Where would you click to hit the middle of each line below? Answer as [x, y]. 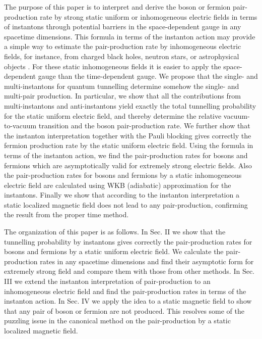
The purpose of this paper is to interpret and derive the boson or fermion [117, 7]
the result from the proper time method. [67, 214]
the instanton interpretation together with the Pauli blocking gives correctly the [128, 135]
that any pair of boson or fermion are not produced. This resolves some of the [124, 310]
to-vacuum [20, 126]
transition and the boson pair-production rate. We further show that [144, 126]
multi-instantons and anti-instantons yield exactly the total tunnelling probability [130, 105]
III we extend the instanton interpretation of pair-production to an [107, 281]
